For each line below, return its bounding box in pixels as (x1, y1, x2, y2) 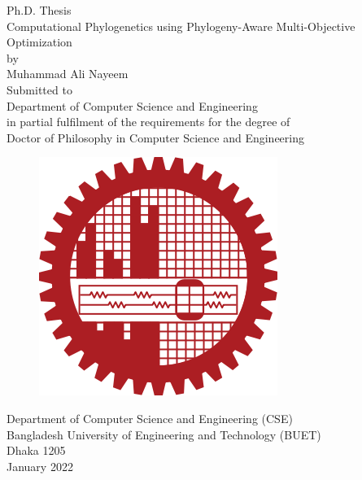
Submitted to (7, 81, 72, 98)
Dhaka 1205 (7, 442, 66, 459)
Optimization (7, 33, 72, 50)
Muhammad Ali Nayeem (7, 65, 129, 82)
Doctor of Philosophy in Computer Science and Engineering (7, 129, 304, 146)
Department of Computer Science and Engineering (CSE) (7, 409, 293, 426)
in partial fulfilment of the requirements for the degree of (7, 113, 290, 130)
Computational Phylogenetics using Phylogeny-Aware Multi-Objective (7, 17, 355, 34)
